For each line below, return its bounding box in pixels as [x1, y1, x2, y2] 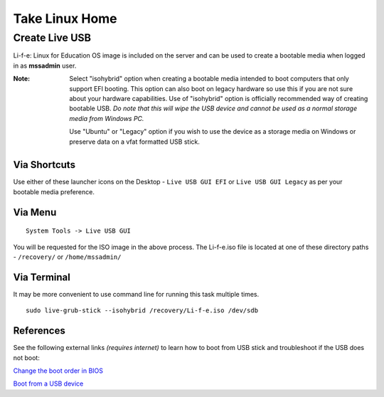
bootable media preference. [13, 187, 95, 196]
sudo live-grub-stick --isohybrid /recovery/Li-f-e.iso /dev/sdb [26, 307, 259, 314]
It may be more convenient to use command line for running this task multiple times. [13, 290, 260, 298]
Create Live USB [13, 31, 92, 44]
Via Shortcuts [13, 159, 76, 171]
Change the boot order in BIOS [13, 366, 103, 375]
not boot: [13, 353, 41, 362]
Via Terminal [13, 271, 70, 283]
